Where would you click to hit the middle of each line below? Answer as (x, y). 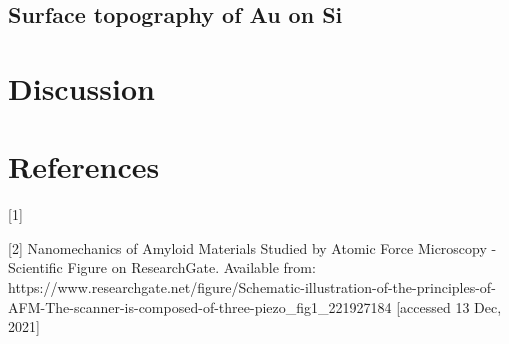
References (84, 166)
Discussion (81, 87)
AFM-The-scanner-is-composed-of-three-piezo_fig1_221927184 (200, 306)
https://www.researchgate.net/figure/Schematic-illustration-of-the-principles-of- (252, 287)
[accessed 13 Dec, (449, 306)
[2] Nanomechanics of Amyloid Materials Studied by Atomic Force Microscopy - (252, 247)
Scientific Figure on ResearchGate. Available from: (162, 267)
